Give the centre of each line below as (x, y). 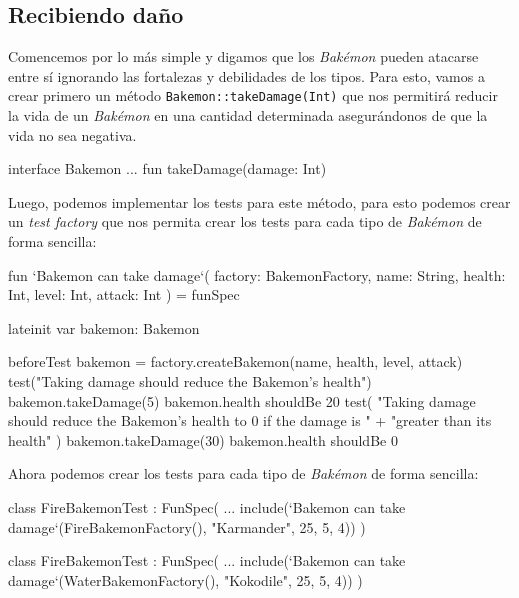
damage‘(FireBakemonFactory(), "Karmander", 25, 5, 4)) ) (187, 526)
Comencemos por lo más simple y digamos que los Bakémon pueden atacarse (243, 56)
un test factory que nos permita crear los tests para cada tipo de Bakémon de (245, 221)
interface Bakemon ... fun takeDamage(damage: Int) (167, 168)
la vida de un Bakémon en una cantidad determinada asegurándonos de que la (248, 115)
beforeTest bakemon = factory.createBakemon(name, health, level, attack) (235, 361)
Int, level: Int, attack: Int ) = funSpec (124, 294)
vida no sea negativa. (72, 134)
